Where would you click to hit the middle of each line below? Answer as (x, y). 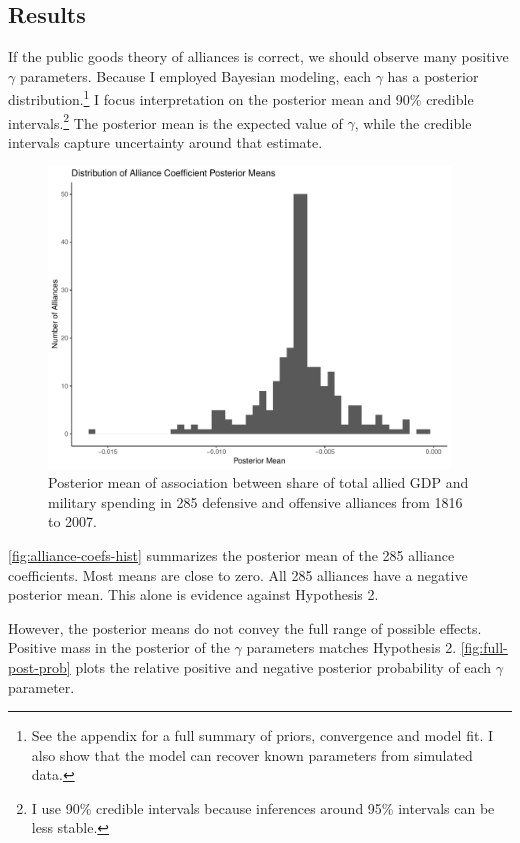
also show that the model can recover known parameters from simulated (252, 754)
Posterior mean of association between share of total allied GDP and (258, 482)
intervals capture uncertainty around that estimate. (165, 141)
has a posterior (433, 75)
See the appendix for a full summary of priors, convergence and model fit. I (262, 735)
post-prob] (39, 666)
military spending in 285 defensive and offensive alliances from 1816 (255, 501)
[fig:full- (484, 647)
